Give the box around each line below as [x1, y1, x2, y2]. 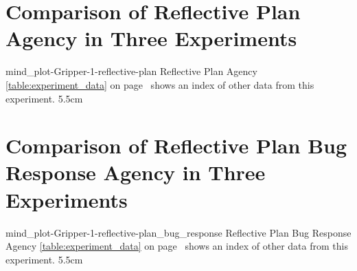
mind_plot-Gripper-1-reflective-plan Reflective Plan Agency [5, 64, 257, 78]
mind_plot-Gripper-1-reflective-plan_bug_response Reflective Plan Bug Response [5, 225, 352, 239]
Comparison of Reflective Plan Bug [5, 131, 347, 160]
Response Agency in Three [5, 158, 266, 186]
